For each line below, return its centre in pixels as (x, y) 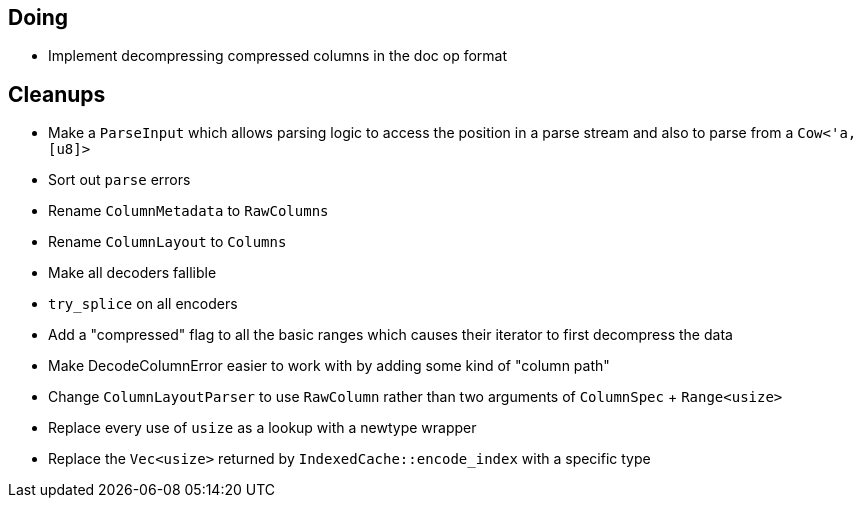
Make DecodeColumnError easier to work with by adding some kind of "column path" (329, 366)
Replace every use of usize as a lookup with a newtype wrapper (262, 428)
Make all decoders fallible (132, 273)
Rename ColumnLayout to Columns (167, 242)
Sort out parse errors (119, 180)
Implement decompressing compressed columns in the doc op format (278, 56)
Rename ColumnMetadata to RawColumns (188, 211)
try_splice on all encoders (143, 304)
